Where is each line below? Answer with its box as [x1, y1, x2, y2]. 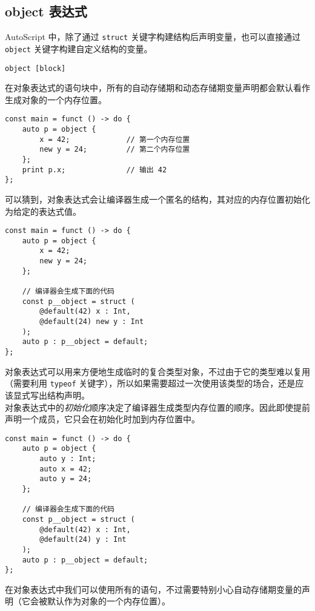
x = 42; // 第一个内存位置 [39, 135, 190, 144]
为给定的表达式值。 [5, 204, 81, 217]
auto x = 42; [39, 464, 92, 473]
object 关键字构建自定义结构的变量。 [5, 42, 153, 55]
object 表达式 [5, 2, 87, 21]
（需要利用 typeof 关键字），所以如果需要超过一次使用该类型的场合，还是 [5, 377, 296, 390]
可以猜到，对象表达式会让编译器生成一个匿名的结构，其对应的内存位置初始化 [5, 192, 310, 205]
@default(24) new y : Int [39, 317, 144, 326]
